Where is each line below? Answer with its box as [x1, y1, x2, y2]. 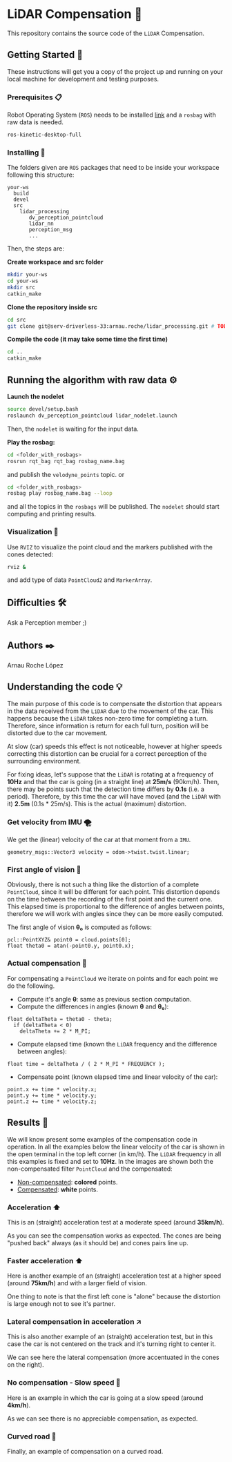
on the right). [7, 1361, 44, 1369]
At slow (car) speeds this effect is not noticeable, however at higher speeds [7, 742, 222, 750]
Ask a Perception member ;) [7, 618, 87, 627]
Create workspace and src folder [7, 258, 104, 266]
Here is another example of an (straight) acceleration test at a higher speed [7, 1271, 222, 1280]
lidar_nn [28, 220, 54, 227]
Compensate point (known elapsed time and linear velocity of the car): [17, 1073, 218, 1081]
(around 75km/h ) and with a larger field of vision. [7, 1279, 147, 1287]
